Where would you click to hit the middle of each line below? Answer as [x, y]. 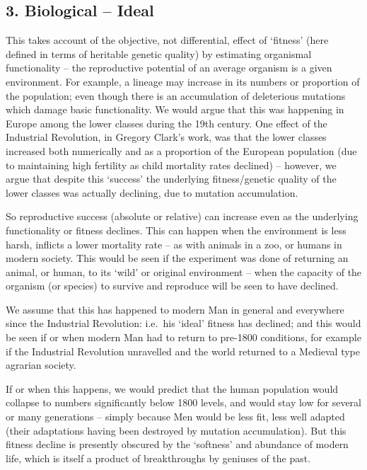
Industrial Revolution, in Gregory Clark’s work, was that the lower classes [166, 137]
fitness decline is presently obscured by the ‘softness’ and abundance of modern [177, 444]
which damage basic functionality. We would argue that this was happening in [175, 109]
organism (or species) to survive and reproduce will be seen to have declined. [172, 286]
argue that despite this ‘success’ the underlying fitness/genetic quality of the [171, 179]
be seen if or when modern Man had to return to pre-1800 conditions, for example [183, 337]
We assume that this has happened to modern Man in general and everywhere [175, 309]
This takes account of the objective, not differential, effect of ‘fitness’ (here [167, 40]
